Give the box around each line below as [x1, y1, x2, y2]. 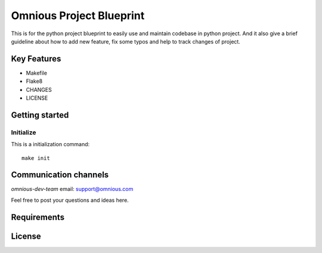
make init [21, 155, 50, 161]
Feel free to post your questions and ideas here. [11, 196, 129, 203]
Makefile [26, 69, 48, 76]
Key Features [11, 54, 61, 64]
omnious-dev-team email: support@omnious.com [11, 186, 134, 193]
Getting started [11, 110, 69, 120]
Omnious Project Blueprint [11, 9, 145, 22]
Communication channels [11, 170, 109, 180]
